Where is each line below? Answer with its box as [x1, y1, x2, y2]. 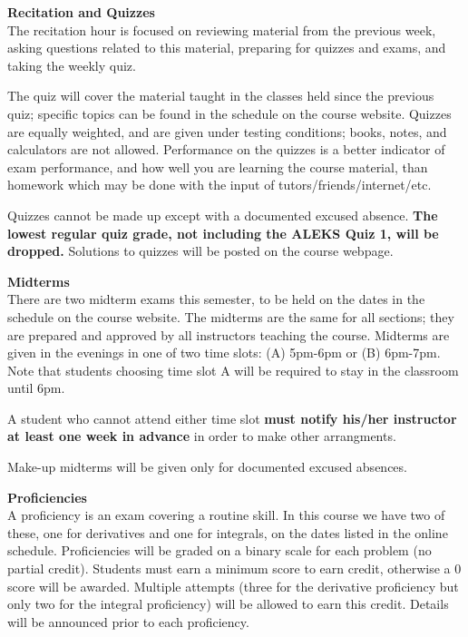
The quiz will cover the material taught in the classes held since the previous [7, 86, 434, 105]
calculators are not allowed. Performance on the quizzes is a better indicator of [7, 140, 445, 159]
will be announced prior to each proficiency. [7, 612, 249, 631]
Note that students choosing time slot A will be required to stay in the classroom [7, 360, 459, 379]
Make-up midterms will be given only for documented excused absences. [7, 457, 407, 476]
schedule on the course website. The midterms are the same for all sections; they [7, 307, 454, 326]
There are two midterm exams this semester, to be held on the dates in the [7, 289, 425, 309]
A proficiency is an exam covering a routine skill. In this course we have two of [7, 505, 445, 524]
